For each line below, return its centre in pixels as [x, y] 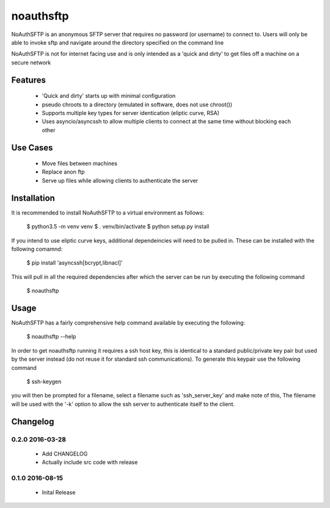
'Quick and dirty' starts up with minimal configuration [109, 96]
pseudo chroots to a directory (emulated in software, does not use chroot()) [137, 105]
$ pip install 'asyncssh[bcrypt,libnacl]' [75, 263]
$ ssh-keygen [44, 381]
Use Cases [32, 148]
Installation [33, 198]
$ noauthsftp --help [51, 337]
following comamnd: [37, 249]
